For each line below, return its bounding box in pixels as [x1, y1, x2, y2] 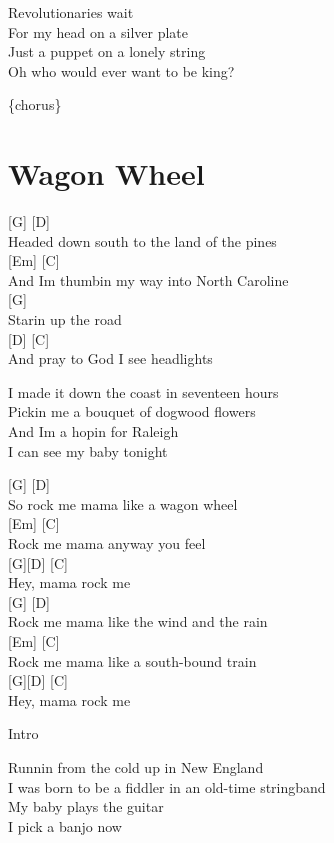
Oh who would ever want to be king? [8, 60, 235, 81]
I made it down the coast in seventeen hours [8, 381, 279, 402]
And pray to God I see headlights [8, 348, 213, 369]
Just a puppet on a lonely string [8, 41, 206, 62]
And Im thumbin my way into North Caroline [8, 269, 289, 290]
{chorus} [8, 94, 62, 115]
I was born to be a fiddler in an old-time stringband [8, 776, 326, 797]
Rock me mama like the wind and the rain [8, 611, 268, 632]
